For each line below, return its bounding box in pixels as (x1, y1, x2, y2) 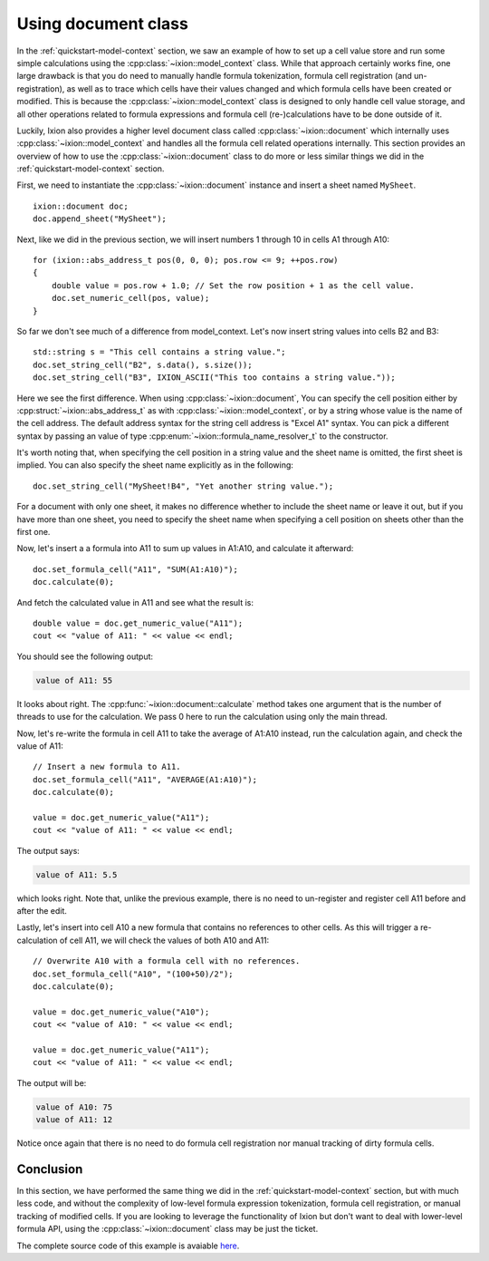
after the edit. (16, 906, 68, 917)
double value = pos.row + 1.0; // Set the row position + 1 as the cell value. (51, 280, 416, 290)
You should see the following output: (16, 651, 154, 662)
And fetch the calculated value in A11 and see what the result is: (16, 597, 254, 607)
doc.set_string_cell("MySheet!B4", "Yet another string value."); (33, 480, 334, 491)
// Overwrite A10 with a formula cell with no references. (33, 956, 301, 966)
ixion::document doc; (33, 200, 129, 211)
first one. (16, 527, 51, 538)
